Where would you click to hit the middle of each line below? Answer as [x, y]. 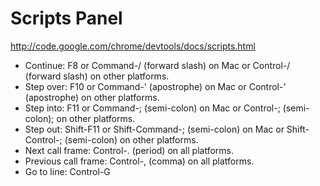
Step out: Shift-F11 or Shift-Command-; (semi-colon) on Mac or [154, 129]
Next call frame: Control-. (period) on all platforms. [129, 150]
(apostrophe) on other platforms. [92, 97]
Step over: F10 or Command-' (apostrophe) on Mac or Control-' [155, 86]
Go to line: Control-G [67, 171]
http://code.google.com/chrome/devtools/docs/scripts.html [133, 46]
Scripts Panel [66, 18]
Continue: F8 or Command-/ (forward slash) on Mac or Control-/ [157, 65]
